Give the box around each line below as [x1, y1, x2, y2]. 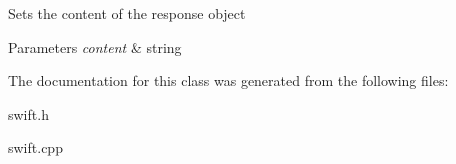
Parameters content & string [8, 36, 182, 57]
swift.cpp [8, 137, 63, 158]
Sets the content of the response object [8, 3, 246, 23]
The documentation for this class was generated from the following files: [8, 70, 449, 91]
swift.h [8, 103, 49, 124]
